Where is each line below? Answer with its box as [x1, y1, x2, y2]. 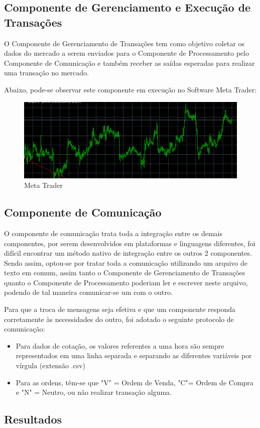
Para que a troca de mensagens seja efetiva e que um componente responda [4, 304, 236, 314]
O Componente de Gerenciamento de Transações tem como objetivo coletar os [4, 38, 245, 48]
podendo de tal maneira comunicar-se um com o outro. [4, 287, 173, 297]
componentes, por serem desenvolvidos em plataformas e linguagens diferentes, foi [4, 238, 255, 248]
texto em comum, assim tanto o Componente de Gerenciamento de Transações [4, 267, 245, 278]
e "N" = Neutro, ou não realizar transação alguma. [16, 387, 172, 397]
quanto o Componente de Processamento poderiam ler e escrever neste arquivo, [4, 277, 248, 287]
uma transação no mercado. [4, 67, 89, 78]
